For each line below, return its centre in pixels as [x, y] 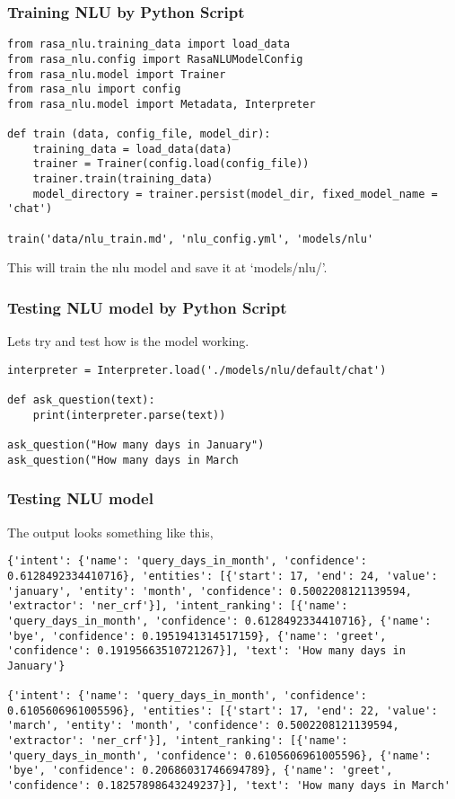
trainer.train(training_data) [123, 179]
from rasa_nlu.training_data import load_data [149, 44]
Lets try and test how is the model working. [128, 341]
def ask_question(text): [81, 400]
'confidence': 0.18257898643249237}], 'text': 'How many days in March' [229, 786]
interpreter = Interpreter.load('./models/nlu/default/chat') [197, 370]
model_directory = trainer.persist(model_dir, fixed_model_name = [235, 194]
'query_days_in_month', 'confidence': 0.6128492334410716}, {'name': [219, 621]
